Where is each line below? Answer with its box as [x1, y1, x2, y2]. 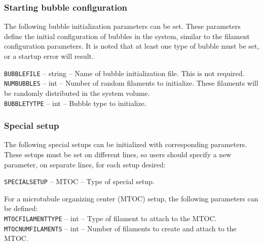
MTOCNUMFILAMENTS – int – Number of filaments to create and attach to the [4, 223, 237, 233]
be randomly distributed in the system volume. [4, 87, 150, 98]
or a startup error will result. [4, 51, 94, 61]
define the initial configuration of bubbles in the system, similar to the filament [4, 30, 250, 41]
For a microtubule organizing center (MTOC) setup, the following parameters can [4, 193, 258, 203]
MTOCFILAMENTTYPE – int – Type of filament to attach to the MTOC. [4, 213, 217, 223]
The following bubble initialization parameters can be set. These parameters [4, 21, 241, 31]
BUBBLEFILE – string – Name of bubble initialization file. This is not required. [4, 67, 245, 78]
